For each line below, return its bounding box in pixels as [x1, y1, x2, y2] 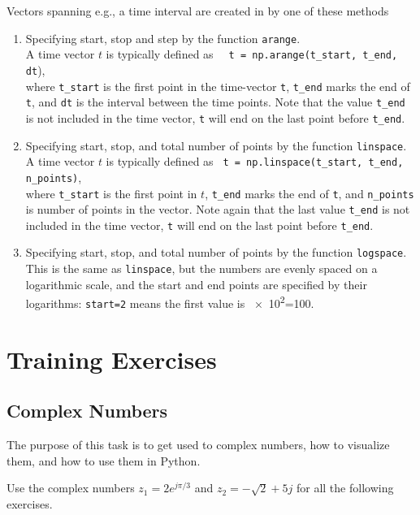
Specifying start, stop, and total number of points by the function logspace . [25, 244, 407, 261]
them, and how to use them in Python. [6, 452, 201, 469]
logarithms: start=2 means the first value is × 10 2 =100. [25, 292, 314, 312]
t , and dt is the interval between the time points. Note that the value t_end [25, 93, 405, 110]
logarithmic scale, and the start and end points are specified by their [25, 275, 367, 292]
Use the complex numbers [6, 479, 135, 496]
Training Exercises [6, 342, 217, 375]
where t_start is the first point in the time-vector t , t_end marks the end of [25, 77, 410, 94]
